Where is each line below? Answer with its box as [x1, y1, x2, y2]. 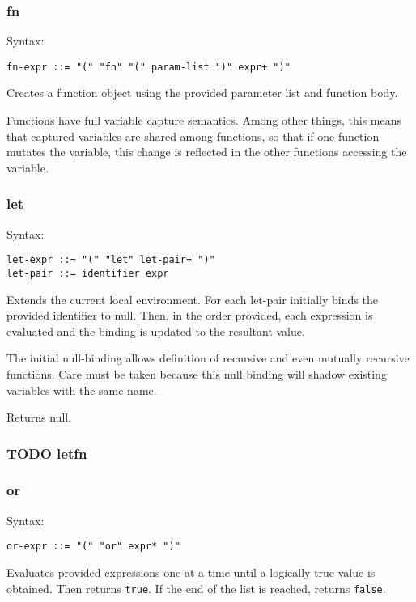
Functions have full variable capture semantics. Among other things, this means [6, 112, 402, 129]
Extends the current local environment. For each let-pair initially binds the [6, 290, 378, 307]
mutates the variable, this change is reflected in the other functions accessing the [6, 143, 407, 160]
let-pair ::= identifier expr [6, 267, 169, 279]
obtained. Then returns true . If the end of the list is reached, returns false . [6, 579, 386, 596]
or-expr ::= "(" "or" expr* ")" [6, 541, 180, 553]
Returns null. [6, 409, 72, 426]
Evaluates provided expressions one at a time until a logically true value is [6, 564, 376, 581]
